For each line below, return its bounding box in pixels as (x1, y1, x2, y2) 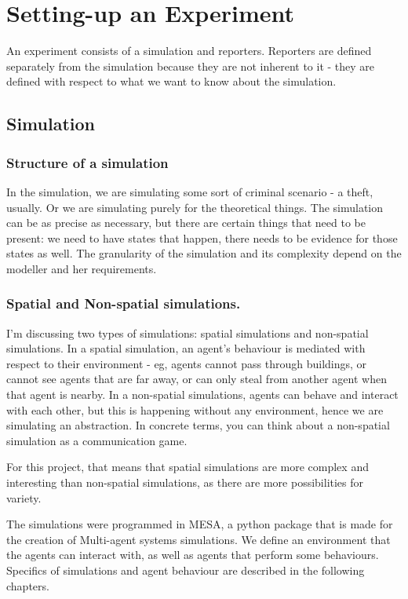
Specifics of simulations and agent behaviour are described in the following (6, 562, 365, 578)
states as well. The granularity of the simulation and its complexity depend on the (6, 245, 402, 261)
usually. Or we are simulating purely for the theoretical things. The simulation (6, 199, 384, 215)
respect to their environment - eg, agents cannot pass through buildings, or (6, 355, 367, 371)
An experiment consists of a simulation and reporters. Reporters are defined (6, 42, 372, 59)
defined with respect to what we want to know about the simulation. (6, 73, 337, 89)
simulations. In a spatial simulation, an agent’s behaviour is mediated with (6, 340, 366, 356)
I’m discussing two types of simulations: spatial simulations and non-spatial (6, 324, 369, 341)
